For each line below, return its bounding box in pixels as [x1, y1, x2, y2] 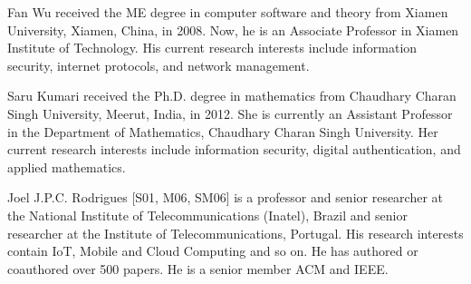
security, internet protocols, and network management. [7, 55, 310, 74]
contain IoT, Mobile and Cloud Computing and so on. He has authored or [7, 241, 418, 260]
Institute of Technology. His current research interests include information [7, 38, 418, 57]
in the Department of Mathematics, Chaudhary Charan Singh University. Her [7, 122, 438, 141]
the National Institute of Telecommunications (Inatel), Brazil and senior [7, 205, 408, 224]
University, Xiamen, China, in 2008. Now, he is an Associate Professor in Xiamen [7, 20, 459, 39]
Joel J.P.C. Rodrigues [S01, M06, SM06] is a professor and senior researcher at [7, 188, 444, 207]
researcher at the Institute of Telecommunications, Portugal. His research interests [7, 223, 464, 242]
